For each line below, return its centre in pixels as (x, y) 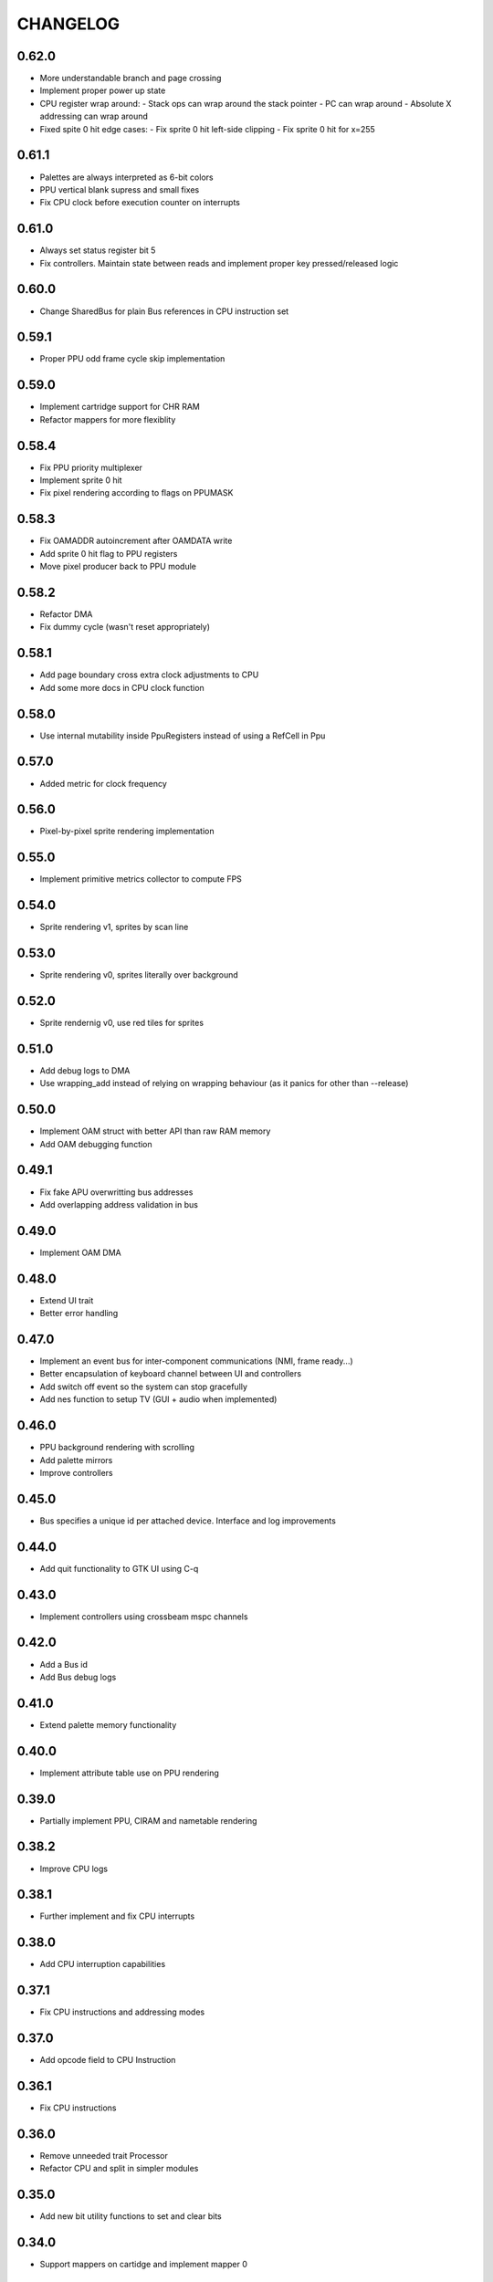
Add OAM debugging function (96, 1144)
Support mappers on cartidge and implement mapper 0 (144, 2265)
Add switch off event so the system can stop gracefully (144, 1387)
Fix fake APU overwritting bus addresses (116, 1192)
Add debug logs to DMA (85, 1070)
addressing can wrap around (94, 116)
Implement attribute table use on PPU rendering (129, 1773)
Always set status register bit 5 (98, 250)
